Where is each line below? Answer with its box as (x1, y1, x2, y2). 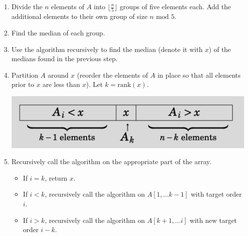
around (47, 69, 69, 80)
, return (45, 172, 68, 183)
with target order (190, 189, 242, 199)
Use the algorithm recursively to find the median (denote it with (11, 44, 203, 54)
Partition (11, 69, 38, 80)
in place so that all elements (157, 69, 241, 80)
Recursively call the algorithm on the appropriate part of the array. (11, 156, 212, 167)
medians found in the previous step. (11, 53, 118, 64)
